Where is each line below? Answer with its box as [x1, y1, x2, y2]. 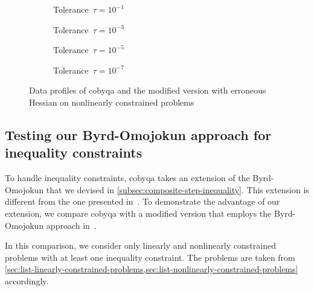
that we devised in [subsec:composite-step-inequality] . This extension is [46, 183, 309, 196]
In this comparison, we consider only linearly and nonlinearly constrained [5, 239, 276, 252]
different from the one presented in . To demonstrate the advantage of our [5, 195, 280, 208]
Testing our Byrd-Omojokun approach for [5, 125, 272, 144]
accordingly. [5, 274, 49, 287]
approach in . [46, 219, 97, 231]
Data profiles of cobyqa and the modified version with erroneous [29, 84, 266, 97]
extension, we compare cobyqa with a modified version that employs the [5, 206, 272, 219]
